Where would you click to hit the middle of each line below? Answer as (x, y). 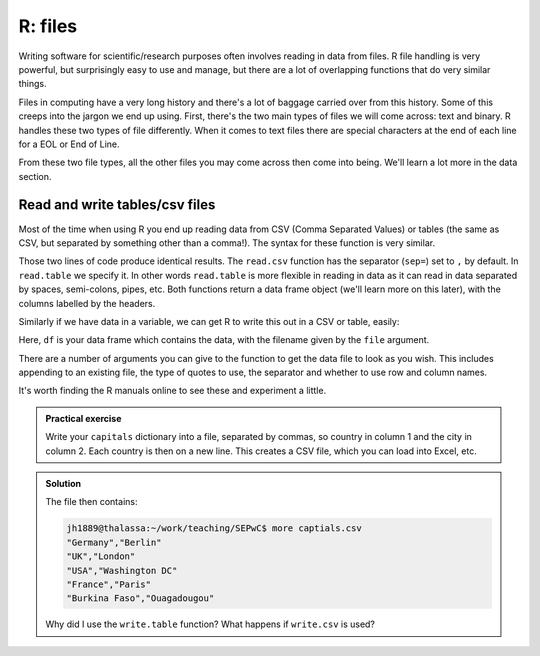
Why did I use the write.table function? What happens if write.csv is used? (210, 624)
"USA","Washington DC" (122, 570)
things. (32, 84)
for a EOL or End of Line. (69, 144)
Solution (63, 484)
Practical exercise (83, 418)
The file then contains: (91, 502)
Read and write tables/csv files (117, 205)
